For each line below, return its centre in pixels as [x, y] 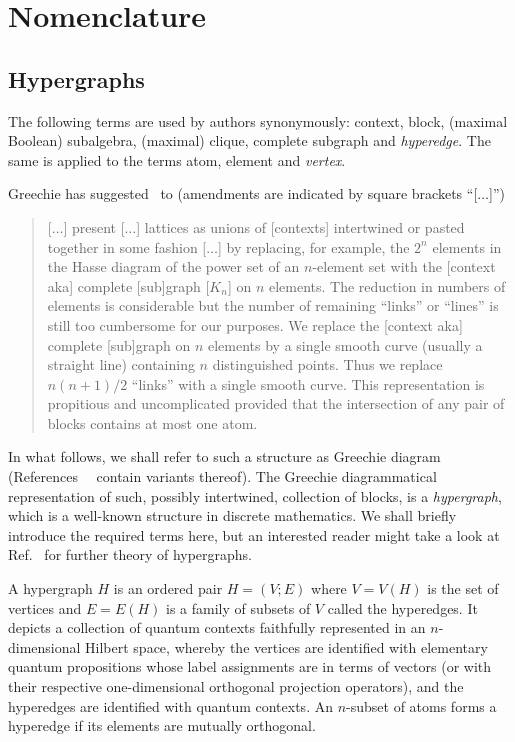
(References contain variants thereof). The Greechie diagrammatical [222, 476]
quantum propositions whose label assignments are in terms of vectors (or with [250, 666]
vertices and [45, 607]
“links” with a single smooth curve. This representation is [308, 383]
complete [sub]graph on [119, 344]
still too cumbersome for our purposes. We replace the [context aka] [255, 324]
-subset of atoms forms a [421, 705]
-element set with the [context [404, 266]
